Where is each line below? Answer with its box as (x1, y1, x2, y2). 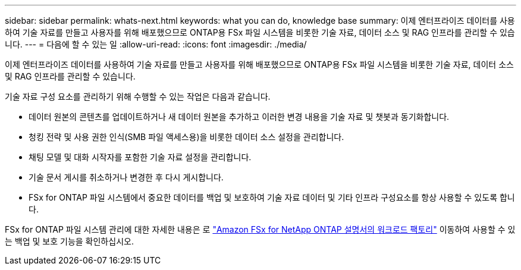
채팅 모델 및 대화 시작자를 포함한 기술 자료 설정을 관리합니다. (29, 152, 252, 162)
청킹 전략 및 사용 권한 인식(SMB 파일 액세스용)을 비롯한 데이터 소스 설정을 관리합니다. (29, 132, 344, 142)
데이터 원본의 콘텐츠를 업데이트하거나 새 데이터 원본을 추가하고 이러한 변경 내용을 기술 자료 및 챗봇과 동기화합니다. (29, 112, 450, 122)
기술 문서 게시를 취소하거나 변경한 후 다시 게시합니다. (29, 172, 224, 182)
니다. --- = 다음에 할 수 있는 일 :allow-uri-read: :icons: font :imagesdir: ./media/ (5, 39, 307, 49)
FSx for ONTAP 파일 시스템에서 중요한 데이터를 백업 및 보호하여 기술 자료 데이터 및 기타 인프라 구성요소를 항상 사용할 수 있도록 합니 (29, 192, 515, 202)
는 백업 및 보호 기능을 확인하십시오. (5, 236, 134, 246)
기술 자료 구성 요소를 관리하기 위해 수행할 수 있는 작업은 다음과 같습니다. (5, 91, 271, 101)
